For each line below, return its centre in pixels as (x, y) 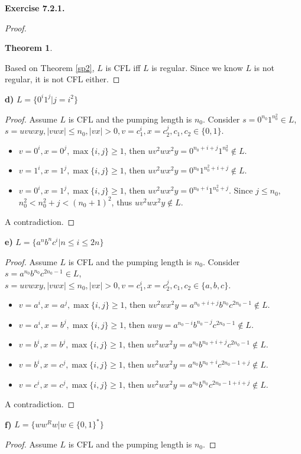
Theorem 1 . (29, 48)
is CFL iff (123, 67)
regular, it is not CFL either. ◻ (62, 79)
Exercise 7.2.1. (35, 8)
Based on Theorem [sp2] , (50, 67)
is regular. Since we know (197, 67)
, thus (122, 202)
